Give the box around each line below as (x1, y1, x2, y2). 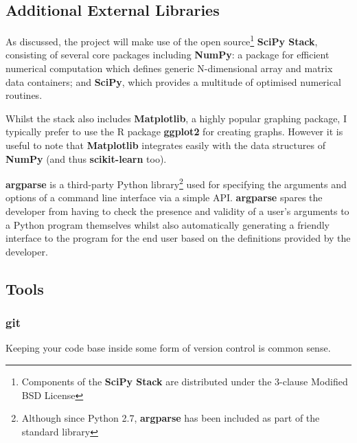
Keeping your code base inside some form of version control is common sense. (5, 341, 331, 355)
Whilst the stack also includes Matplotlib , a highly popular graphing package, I (5, 111, 347, 125)
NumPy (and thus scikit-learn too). (5, 151, 167, 166)
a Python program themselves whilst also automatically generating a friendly (5, 217, 330, 231)
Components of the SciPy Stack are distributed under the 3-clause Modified (21, 374, 348, 389)
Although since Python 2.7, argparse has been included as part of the (21, 411, 320, 425)
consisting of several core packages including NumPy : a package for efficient (5, 47, 330, 62)
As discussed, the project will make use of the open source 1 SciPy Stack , (5, 32, 318, 48)
